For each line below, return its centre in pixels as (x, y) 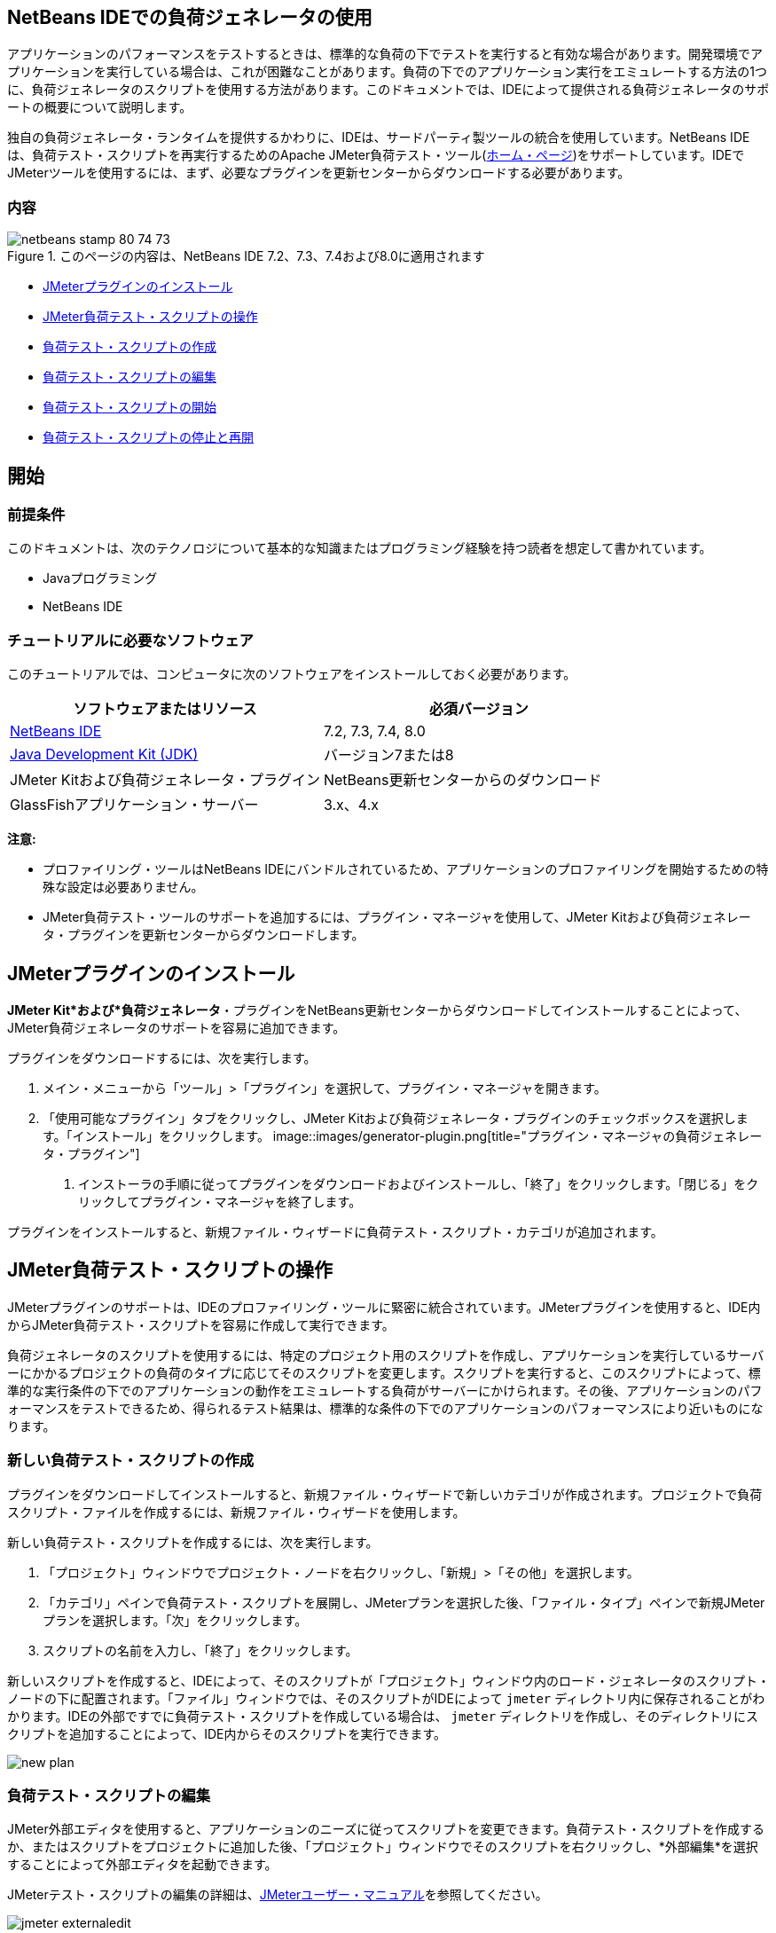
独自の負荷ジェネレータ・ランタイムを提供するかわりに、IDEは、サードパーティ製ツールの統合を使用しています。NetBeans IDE (379, 138)
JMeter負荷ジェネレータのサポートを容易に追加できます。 (176, 1027)
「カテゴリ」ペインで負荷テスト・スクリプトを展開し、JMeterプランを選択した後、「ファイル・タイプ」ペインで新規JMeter (404, 1602)
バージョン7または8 (388, 755)
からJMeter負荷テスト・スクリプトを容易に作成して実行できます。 (201, 1324)
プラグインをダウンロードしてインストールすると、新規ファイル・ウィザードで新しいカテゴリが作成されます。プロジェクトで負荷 (385, 1494)
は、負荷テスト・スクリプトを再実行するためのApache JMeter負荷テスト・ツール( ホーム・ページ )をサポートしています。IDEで (376, 155)
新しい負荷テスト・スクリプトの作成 (131, 1461)
